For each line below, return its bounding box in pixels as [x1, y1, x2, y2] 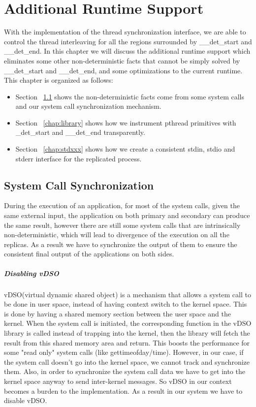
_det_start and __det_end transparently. [15, 127, 145, 137]
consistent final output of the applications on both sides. [4, 249, 174, 259]
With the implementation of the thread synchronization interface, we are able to [4, 27, 246, 37]
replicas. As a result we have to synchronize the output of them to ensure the [4, 239, 237, 249]
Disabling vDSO [4, 268, 60, 278]
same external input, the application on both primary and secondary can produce [4, 210, 250, 220]
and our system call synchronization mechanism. [15, 101, 161, 111]
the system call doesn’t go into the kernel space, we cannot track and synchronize [4, 356, 250, 367]
